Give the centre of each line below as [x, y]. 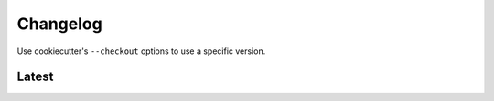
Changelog [59, 24]
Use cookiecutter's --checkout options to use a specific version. [141, 51]
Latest [35, 77]
